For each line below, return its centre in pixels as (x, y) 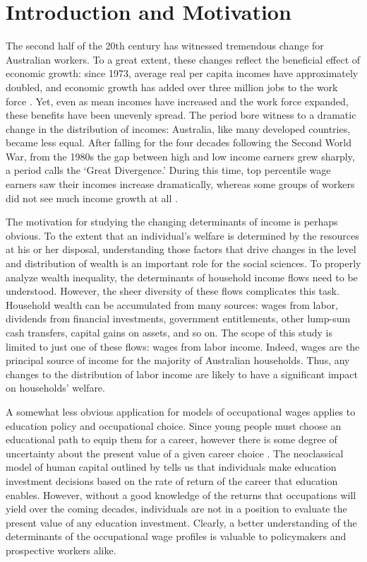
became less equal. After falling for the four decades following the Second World (179, 142)
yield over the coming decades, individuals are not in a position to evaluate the (176, 509)
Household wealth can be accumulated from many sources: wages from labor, (172, 304)
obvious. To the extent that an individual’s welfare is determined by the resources (182, 235)
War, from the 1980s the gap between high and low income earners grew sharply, (180, 156)
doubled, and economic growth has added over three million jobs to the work (172, 87)
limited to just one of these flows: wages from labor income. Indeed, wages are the (183, 346)
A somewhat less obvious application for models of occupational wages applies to (181, 411)
